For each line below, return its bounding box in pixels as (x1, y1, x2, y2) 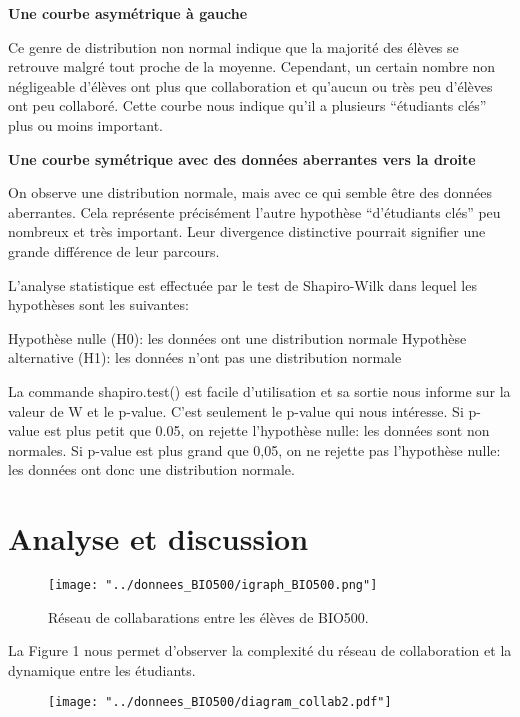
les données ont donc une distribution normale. (8, 459, 295, 480)
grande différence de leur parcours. (8, 240, 220, 261)
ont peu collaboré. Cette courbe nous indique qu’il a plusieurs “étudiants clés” (8, 95, 487, 116)
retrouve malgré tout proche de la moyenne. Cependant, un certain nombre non (8, 56, 496, 77)
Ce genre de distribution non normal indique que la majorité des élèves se (8, 36, 459, 57)
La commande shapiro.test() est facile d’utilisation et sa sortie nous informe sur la (8, 380, 511, 401)
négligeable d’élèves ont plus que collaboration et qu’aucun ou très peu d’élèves (8, 75, 493, 96)
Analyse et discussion (8, 518, 309, 559)
